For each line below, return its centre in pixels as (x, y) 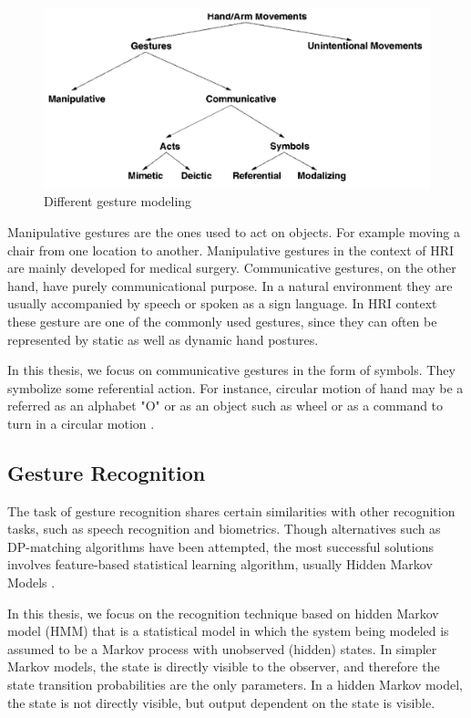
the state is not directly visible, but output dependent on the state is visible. (221, 702)
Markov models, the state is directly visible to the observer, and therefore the (224, 666)
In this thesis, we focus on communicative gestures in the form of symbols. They (231, 370)
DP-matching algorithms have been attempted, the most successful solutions (220, 546)
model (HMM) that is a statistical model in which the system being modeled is (228, 631)
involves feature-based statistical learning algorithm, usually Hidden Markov (220, 564)
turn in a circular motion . (81, 423)
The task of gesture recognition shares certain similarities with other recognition (231, 510)
